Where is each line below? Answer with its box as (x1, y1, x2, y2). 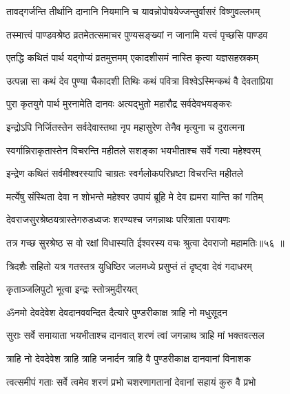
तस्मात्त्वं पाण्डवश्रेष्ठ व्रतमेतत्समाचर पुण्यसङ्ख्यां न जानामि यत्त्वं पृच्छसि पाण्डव (6, 27, 268, 41)
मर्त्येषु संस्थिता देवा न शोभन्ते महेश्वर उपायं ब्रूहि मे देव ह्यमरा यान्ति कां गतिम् (6, 189, 263, 203)
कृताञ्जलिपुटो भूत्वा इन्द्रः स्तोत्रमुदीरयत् (6, 282, 138, 296)
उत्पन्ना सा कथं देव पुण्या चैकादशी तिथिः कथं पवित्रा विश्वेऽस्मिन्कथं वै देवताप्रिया (6, 73, 273, 87)
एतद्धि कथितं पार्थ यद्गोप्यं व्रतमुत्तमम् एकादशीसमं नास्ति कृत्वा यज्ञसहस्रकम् (6, 50, 259, 65)
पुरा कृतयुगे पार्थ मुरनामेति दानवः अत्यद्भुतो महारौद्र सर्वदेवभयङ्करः (6, 96, 232, 111)
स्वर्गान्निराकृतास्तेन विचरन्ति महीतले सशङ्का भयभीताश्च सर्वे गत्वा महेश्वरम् (6, 143, 261, 157)
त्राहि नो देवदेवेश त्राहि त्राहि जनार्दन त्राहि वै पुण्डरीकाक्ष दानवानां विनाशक (6, 351, 251, 365)
